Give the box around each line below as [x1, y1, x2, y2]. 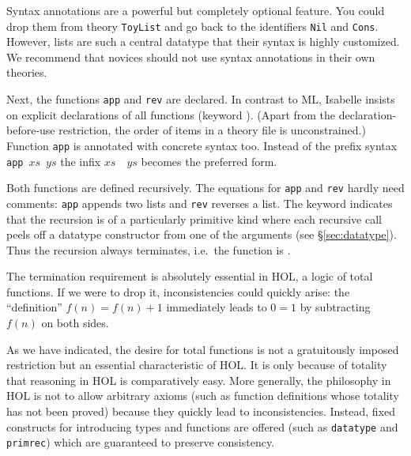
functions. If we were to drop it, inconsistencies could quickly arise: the [6, 283, 350, 300]
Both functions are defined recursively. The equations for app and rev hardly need [6, 179, 405, 196]
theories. [6, 64, 47, 81]
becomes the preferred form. [141, 153, 277, 169]
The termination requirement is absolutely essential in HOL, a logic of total [6, 268, 373, 285]
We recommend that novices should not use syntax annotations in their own [6, 48, 375, 65]
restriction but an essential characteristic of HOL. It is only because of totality [6, 356, 387, 373]
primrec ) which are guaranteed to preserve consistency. [6, 434, 275, 450]
